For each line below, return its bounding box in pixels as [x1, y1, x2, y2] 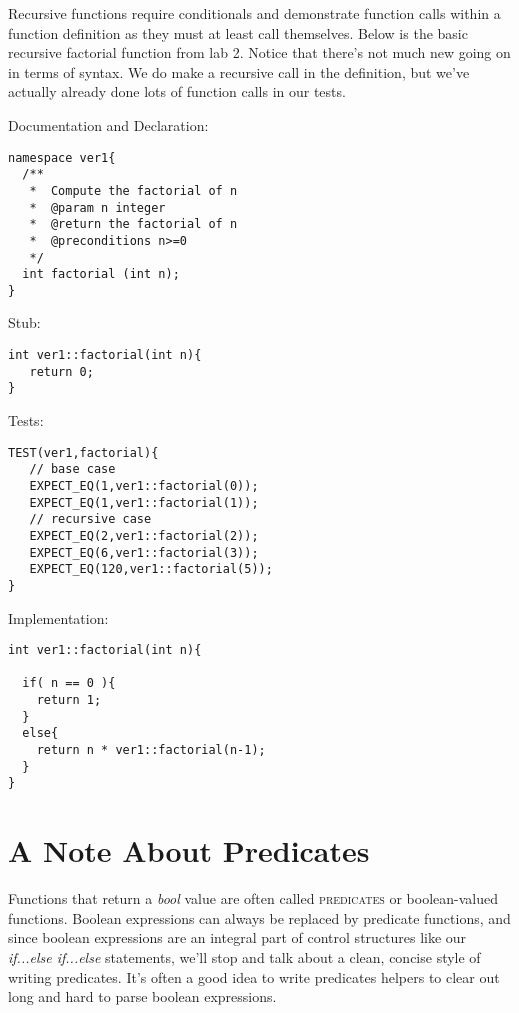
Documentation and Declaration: [8, 114, 209, 135]
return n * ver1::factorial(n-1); [36, 743, 266, 758]
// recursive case [29, 512, 152, 527]
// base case [29, 462, 116, 477]
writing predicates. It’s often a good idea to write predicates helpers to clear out [8, 966, 500, 987]
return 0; [29, 364, 94, 379]
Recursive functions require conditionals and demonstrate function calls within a [8, 3, 501, 23]
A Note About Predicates [8, 830, 370, 871]
